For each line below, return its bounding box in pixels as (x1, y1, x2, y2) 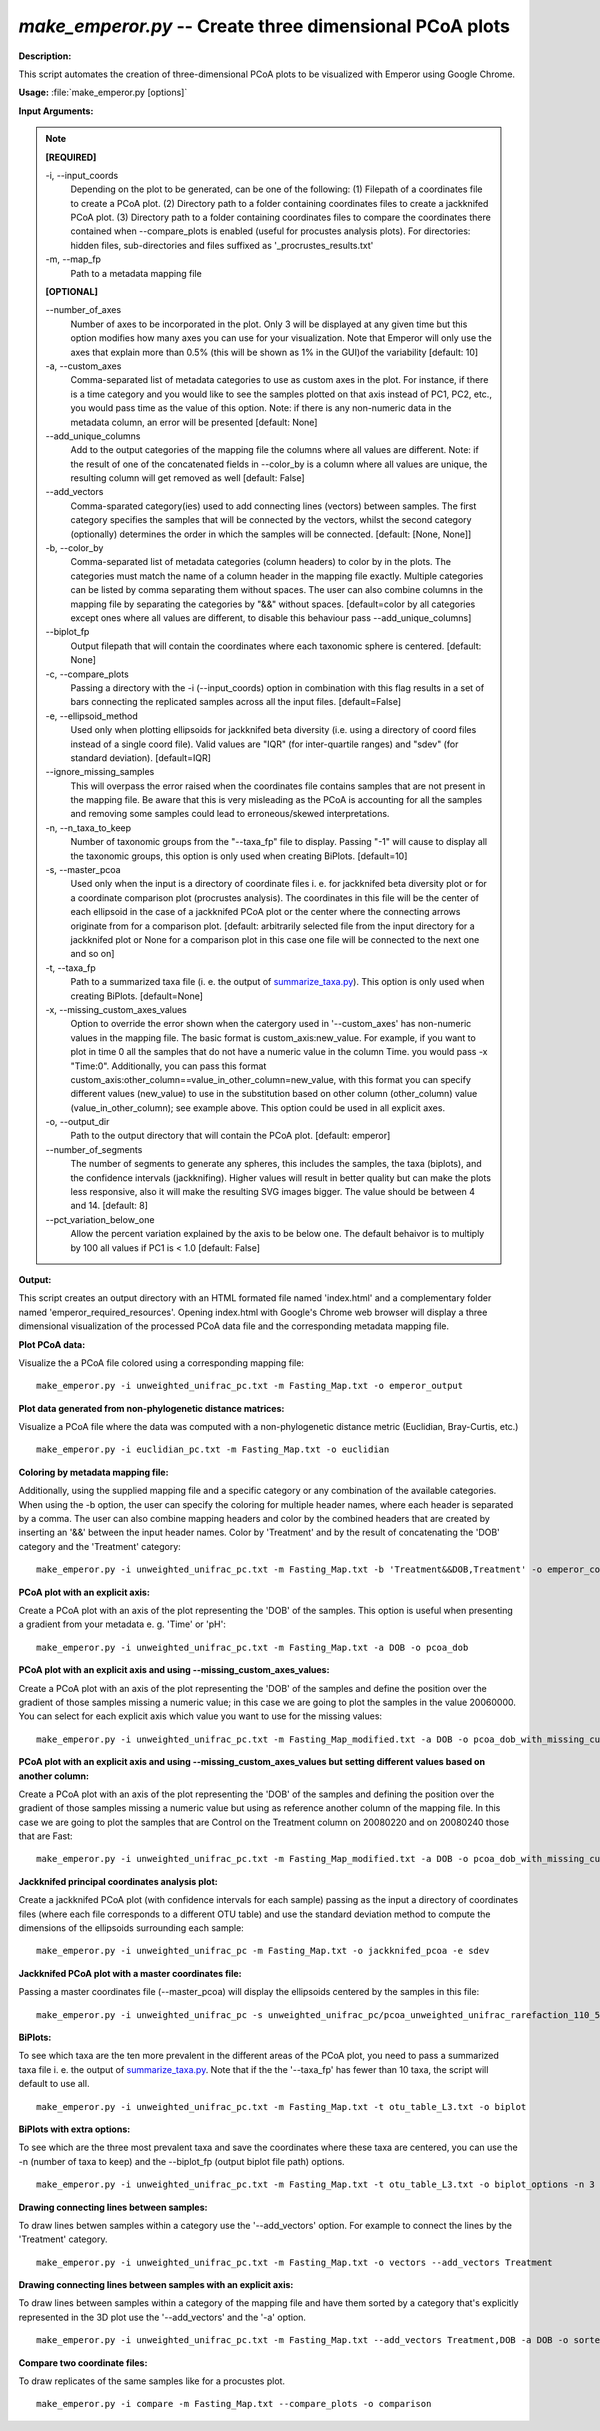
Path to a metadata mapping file (70, 267, 202, 279)
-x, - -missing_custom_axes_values (45, 1003, 187, 1015)
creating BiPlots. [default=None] (70, 990, 204, 1002)
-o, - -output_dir (45, 1116, 110, 1128)
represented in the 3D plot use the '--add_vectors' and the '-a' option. (18, 2311, 307, 2323)
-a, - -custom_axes (45, 360, 122, 372)
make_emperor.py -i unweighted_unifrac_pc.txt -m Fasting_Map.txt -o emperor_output (36, 1380, 464, 1392)
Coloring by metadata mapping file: (18, 1466, 169, 1478)
